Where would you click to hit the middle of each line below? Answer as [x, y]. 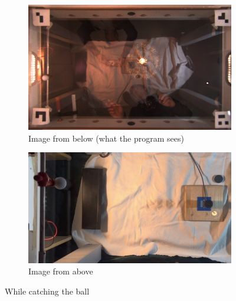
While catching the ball [47, 291]
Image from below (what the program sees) [106, 138]
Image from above [61, 271]
